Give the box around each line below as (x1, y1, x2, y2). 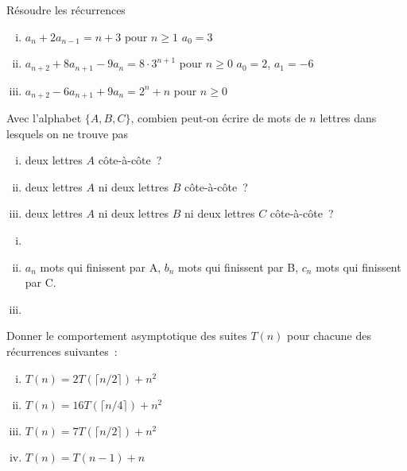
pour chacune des (287, 327, 372, 344)
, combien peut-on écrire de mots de (130, 110, 306, 126)
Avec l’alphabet (6, 110, 82, 126)
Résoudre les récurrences (6, 2, 126, 17)
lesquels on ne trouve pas (6, 125, 129, 141)
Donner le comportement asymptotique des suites (6, 327, 247, 344)
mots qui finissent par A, (40, 258, 161, 275)
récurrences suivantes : (6, 343, 118, 360)
